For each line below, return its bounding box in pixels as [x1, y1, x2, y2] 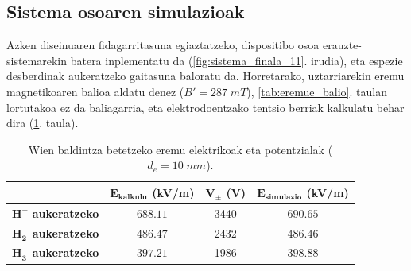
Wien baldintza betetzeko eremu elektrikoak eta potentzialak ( [28, 141, 333, 157]
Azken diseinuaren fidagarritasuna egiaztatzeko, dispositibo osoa [6, 37, 320, 53]
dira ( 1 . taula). [6, 114, 79, 131]
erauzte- [322, 37, 362, 53]
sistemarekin [6, 52, 68, 68]
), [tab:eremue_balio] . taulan [246, 83, 387, 99]
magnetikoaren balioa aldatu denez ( [6, 83, 184, 99]
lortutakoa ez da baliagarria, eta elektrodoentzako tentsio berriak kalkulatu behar [6, 99, 405, 115]
